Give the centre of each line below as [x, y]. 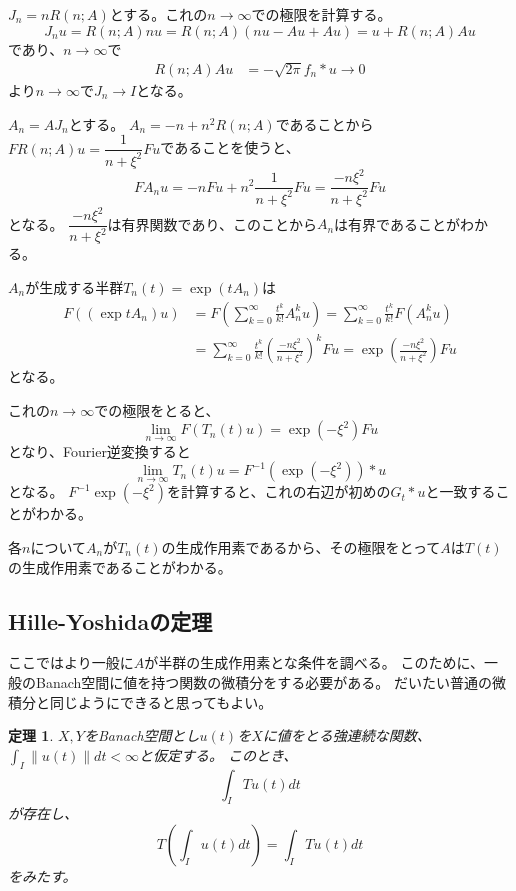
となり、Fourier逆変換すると [99, 450]
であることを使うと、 [230, 147]
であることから [324, 123]
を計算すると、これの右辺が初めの [278, 491]
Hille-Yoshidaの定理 [110, 620]
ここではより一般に [71, 662]
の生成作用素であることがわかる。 [120, 566]
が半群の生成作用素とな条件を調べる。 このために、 [314, 662]
